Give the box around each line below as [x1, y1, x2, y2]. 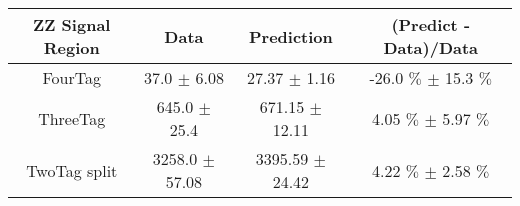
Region [43, 36, 100, 59]
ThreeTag [38, 106, 106, 130]
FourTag [42, 66, 101, 89]
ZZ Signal [33, 13, 111, 36]
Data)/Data [383, 36, 479, 59]
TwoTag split [26, 158, 118, 182]
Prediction [249, 24, 333, 48]
